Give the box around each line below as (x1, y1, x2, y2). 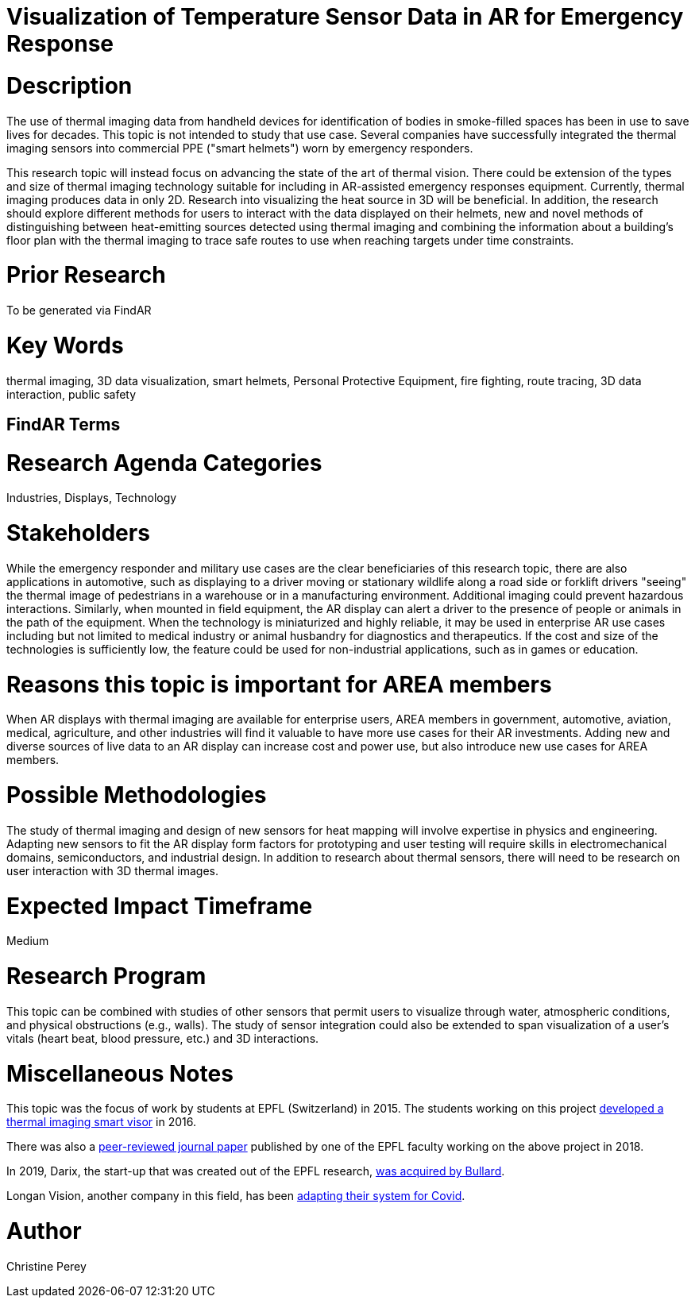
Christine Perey (6, 1259, 87, 1273)
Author (6, 1217, 82, 1245)
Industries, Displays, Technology (6, 491, 177, 505)
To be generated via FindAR (6, 303, 152, 317)
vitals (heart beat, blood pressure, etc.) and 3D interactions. (6, 1031, 319, 1045)
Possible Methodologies (6, 781, 267, 809)
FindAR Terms (6, 414, 121, 434)
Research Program (6, 963, 207, 990)
